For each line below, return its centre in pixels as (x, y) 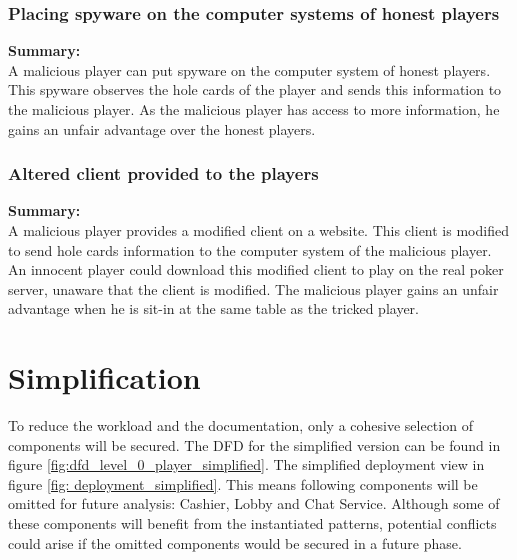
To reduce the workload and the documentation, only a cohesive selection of (240, 425)
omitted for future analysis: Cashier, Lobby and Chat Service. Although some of (254, 503)
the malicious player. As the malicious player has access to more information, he (254, 109)
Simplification (104, 377)
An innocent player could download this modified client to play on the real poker (256, 269)
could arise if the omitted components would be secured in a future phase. (235, 542)
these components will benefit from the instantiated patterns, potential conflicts (252, 523)
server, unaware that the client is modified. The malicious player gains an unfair (253, 288)
